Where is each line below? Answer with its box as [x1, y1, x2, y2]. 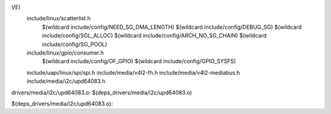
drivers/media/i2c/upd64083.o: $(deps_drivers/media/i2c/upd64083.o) [11, 89, 192, 96]
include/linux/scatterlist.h [26, 15, 91, 22]
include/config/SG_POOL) [42, 40, 107, 48]
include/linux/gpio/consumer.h [26, 49, 104, 56]
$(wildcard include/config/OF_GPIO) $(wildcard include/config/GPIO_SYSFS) [42, 58, 236, 65]
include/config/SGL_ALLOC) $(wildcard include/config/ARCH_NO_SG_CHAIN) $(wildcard [42, 32, 267, 39]
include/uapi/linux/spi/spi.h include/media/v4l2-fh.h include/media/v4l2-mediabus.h [26, 69, 240, 76]
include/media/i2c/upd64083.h [26, 77, 105, 85]
